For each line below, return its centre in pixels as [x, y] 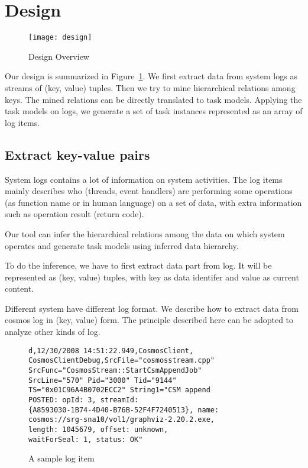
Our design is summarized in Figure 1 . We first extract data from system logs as [151, 76]
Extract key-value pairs [77, 154]
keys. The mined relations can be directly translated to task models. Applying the [153, 99]
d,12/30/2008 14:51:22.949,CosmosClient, [111, 351]
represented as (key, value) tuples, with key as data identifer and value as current [152, 277]
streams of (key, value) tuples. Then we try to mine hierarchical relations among [150, 87]
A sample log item [61, 458]
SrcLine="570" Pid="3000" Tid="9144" [103, 380]
